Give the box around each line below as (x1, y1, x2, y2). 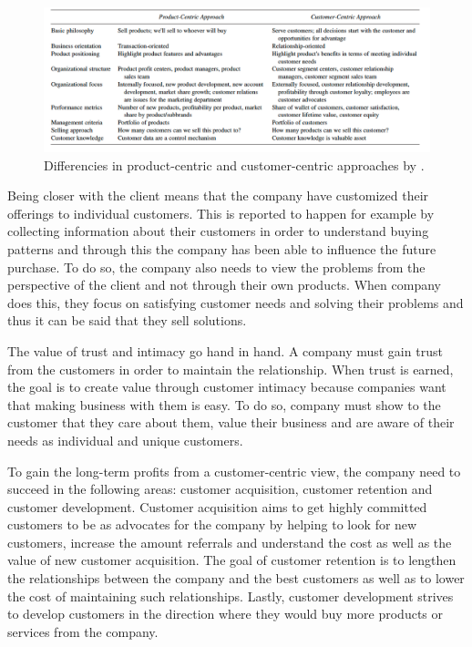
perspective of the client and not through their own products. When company (7, 275, 441, 294)
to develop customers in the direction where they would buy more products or (7, 604, 444, 623)
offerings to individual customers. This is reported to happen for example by (7, 203, 435, 222)
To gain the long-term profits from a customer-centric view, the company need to (7, 461, 461, 480)
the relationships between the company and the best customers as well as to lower (7, 569, 465, 588)
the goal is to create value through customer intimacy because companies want (7, 377, 446, 396)
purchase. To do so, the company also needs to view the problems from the (7, 257, 426, 276)
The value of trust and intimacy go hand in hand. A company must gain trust (7, 341, 443, 360)
